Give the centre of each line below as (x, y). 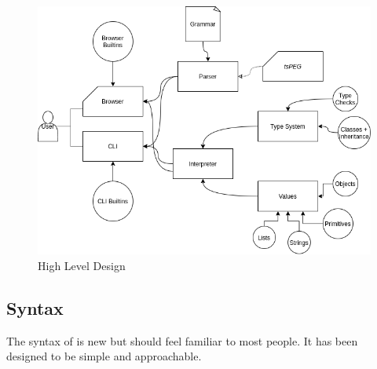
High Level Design (82, 265)
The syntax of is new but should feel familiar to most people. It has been (182, 340)
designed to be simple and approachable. (104, 356)
